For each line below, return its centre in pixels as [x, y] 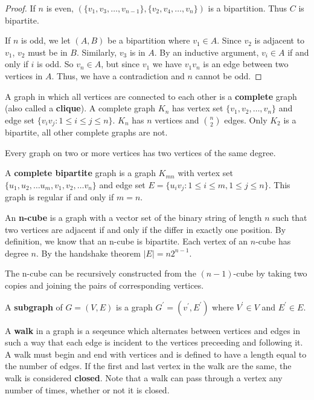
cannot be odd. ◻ [229, 75]
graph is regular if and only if [59, 197]
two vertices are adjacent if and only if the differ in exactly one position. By [146, 229]
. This [279, 184]
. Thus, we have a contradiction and [118, 75]
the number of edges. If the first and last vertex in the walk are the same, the [148, 366]
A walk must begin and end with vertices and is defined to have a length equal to [156, 354]
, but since [120, 64]
